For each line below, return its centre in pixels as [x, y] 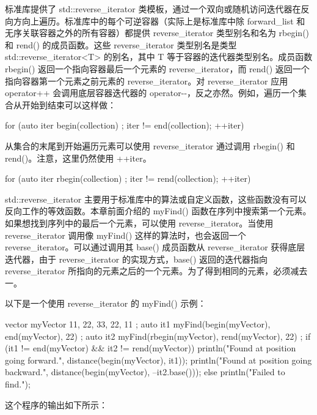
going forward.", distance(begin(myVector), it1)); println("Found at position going [158, 360]
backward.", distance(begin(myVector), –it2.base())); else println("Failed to [145, 372]
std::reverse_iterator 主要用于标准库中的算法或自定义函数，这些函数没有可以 [156, 199]
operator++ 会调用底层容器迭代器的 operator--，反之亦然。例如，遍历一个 [152, 93]
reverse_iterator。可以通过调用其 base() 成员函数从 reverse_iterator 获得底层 [155, 247]
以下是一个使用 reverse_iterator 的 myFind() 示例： [106, 303]
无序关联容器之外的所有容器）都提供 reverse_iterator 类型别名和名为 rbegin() [157, 33]
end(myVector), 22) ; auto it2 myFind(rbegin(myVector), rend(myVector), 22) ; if [158, 336]
